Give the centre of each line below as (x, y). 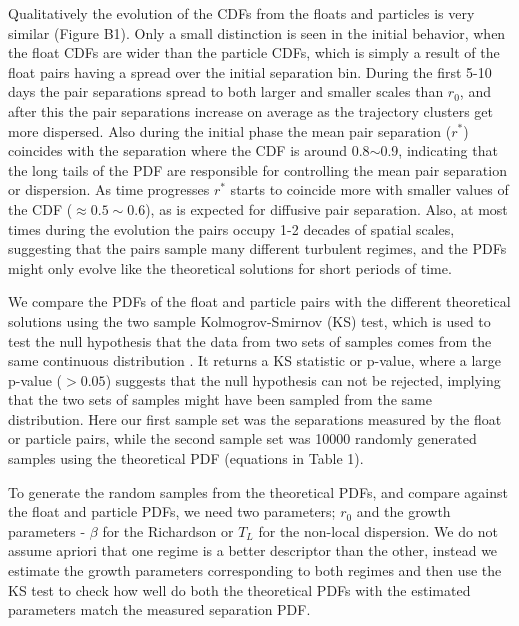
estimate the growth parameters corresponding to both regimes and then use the (255, 570)
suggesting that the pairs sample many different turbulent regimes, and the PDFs (257, 248)
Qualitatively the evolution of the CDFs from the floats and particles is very (241, 13)
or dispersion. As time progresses (109, 189)
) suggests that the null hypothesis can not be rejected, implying (303, 379)
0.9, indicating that (439, 150)
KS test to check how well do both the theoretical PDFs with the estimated (239, 589)
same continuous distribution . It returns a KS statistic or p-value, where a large (255, 360)
